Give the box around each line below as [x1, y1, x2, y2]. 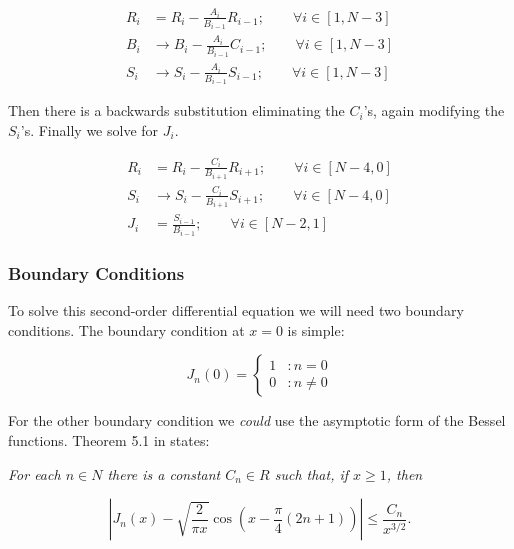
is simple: [287, 319, 345, 340]
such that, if [274, 463, 349, 484]
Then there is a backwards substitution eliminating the [8, 100, 345, 121]
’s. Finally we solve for [20, 119, 159, 140]
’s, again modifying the [363, 100, 505, 121]
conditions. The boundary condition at [8, 319, 245, 340]
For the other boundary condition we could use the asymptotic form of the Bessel [8, 410, 506, 431]
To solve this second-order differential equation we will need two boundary [8, 300, 464, 321]
